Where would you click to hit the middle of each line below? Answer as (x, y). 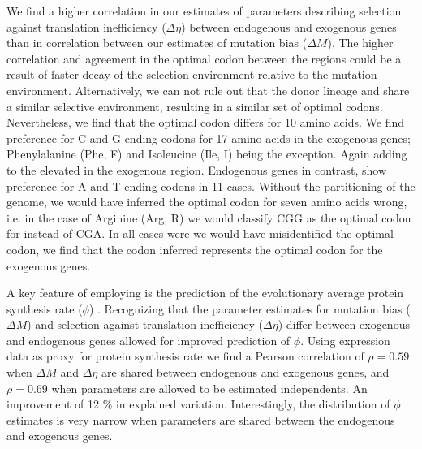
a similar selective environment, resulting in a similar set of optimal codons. (195, 106)
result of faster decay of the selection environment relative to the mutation (192, 74)
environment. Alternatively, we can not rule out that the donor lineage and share (208, 90)
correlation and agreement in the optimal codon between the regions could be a (204, 58)
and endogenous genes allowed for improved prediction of (149, 340)
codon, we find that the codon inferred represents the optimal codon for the (195, 249)
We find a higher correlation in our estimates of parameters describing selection (204, 11)
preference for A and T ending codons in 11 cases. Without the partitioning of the (211, 186)
